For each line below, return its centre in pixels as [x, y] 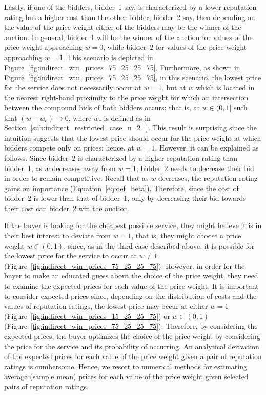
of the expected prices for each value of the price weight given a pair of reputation [133, 356]
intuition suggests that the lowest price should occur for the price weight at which [133, 137]
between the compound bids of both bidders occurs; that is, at [102, 107]
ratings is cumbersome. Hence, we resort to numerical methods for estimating [126, 366]
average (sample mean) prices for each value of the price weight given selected [126, 376]
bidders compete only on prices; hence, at [69, 148]
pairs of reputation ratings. [46, 386]
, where [80, 117]
